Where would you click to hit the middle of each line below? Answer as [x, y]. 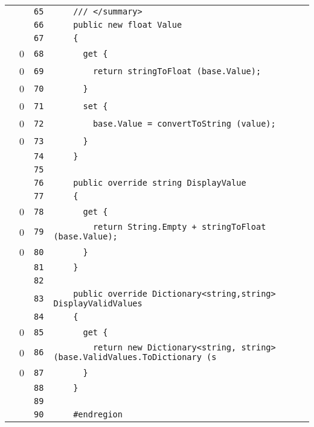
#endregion [98, 414]
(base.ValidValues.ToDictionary [127, 357]
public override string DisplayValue [160, 183]
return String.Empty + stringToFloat [179, 227]
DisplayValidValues [98, 303]
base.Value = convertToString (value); [184, 123]
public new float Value [128, 25]
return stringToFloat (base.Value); [177, 71]
